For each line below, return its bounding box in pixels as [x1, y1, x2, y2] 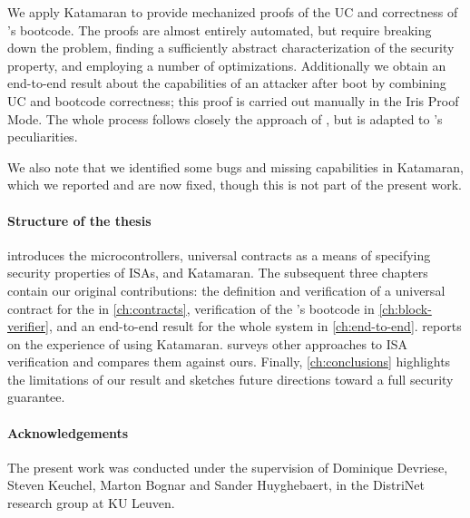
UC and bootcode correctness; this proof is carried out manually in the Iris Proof [7, 91, 459, 110]
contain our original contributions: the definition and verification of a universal [7, 280, 446, 299]
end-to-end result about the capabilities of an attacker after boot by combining [7, 73, 446, 93]
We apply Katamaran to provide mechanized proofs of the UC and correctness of [7, 3, 458, 21]
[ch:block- [378, 298, 432, 318]
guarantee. [7, 387, 65, 406]
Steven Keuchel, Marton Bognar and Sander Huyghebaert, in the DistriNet [7, 475, 425, 494]
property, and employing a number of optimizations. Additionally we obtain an [7, 55, 446, 74]
